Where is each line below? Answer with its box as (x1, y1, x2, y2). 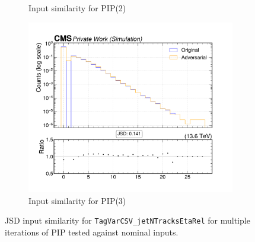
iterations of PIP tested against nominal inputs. (5, 225, 179, 238)
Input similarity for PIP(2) (28, 2, 126, 14)
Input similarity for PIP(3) (28, 194, 126, 206)
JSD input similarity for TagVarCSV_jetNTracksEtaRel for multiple (5, 214, 250, 227)
